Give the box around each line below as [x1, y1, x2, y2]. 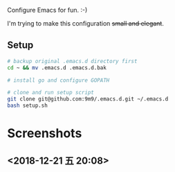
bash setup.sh [7, 102, 48, 110]
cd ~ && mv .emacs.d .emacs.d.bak [7, 64, 107, 71]
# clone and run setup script [7, 89, 95, 96]
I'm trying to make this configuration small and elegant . [7, 19, 164, 27]
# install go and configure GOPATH [7, 76, 110, 84]
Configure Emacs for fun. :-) [7, 6, 88, 14]
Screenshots [7, 126, 82, 141]
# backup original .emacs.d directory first [7, 58, 138, 64]
